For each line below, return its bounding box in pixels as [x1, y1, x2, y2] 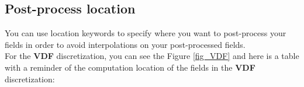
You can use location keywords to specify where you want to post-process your [5, 27, 286, 39]
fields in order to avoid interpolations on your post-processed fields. [5, 38, 246, 50]
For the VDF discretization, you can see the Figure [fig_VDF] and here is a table [5, 50, 299, 62]
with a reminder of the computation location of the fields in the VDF [5, 61, 255, 73]
